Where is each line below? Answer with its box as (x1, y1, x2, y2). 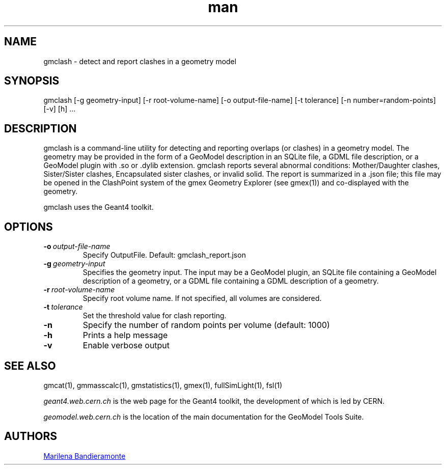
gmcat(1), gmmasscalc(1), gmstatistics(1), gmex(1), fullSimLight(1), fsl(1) (43, 380, 283, 390)
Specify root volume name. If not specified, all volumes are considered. (82, 294, 322, 303)
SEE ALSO (4, 359, 56, 372)
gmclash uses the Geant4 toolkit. (43, 203, 154, 212)
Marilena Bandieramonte (43, 451, 126, 460)
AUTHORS (4, 430, 58, 443)
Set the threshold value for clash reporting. (82, 311, 227, 320)
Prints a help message (82, 330, 168, 341)
